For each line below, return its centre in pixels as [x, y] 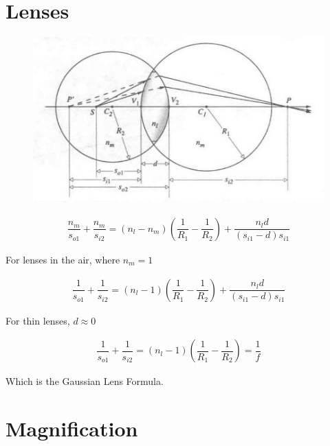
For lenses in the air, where [63, 259]
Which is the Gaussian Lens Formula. [85, 381]
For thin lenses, [38, 320]
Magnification [72, 428]
